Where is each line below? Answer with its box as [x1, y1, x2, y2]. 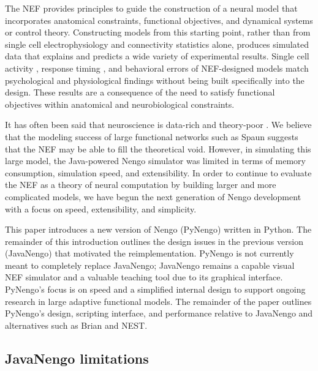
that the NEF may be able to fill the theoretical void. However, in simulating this [5, 142, 311, 155]
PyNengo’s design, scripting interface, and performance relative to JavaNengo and [5, 307, 313, 320]
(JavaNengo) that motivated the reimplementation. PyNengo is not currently [5, 247, 294, 260]
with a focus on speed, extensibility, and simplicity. [5, 202, 197, 215]
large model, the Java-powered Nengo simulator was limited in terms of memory [5, 154, 306, 167]
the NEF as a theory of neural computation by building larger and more [5, 178, 276, 191]
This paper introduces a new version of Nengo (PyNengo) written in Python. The [5, 223, 312, 236]
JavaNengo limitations [5, 348, 149, 367]
